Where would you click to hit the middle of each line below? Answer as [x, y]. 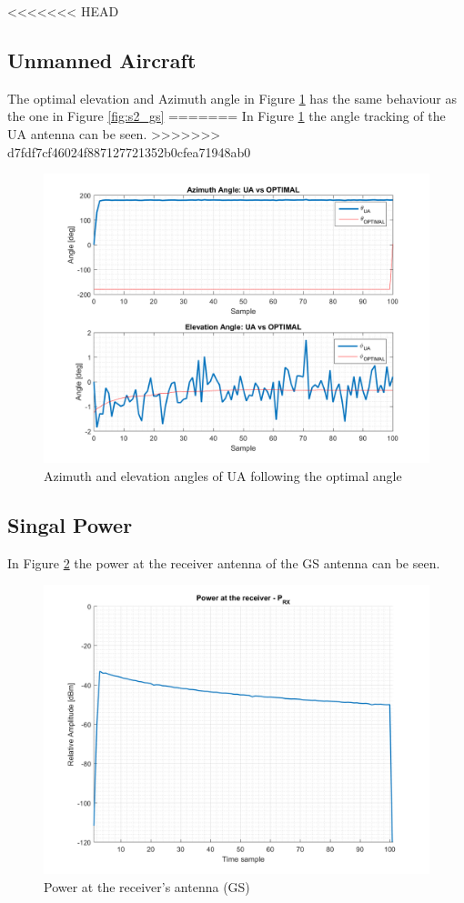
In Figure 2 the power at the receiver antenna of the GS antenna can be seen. [224, 562]
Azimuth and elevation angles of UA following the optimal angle [223, 475]
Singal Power [70, 524]
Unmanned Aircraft [102, 60]
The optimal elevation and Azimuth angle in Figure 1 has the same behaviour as [232, 98]
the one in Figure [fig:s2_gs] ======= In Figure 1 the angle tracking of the [227, 116]
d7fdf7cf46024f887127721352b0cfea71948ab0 [129, 151]
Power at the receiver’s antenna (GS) [147, 886]
